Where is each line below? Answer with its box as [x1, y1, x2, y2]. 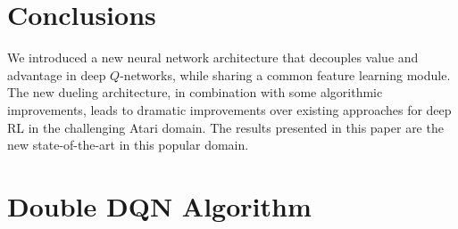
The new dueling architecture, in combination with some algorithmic [7, 83, 383, 102]
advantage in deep [7, 65, 106, 84]
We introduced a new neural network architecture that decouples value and [7, 48, 419, 67]
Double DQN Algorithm [7, 187, 312, 224]
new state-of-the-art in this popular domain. [7, 135, 249, 154]
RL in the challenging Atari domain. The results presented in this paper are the [7, 118, 444, 136]
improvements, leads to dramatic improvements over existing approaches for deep [7, 100, 452, 119]
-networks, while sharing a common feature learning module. [120, 65, 451, 84]
